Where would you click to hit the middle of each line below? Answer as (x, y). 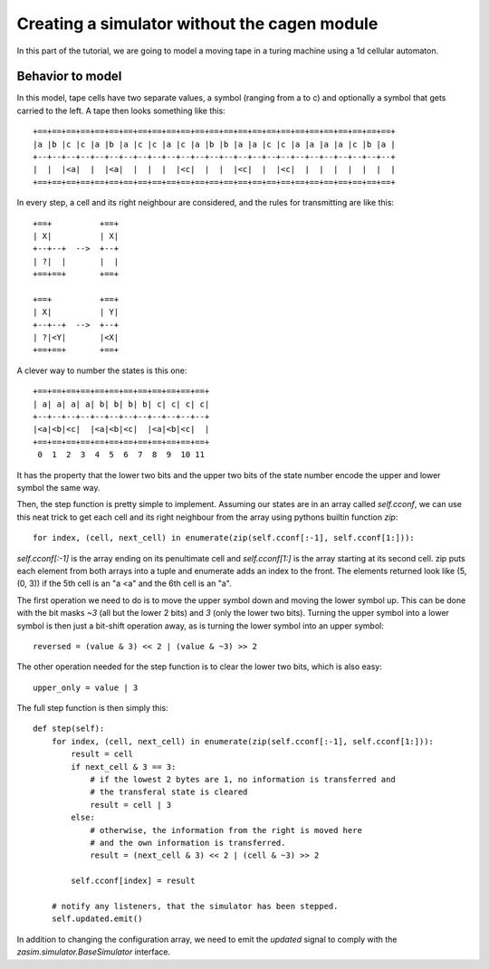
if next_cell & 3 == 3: (124, 767)
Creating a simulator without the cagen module (197, 24)
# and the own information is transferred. (188, 843)
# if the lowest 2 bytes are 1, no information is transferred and (243, 780)
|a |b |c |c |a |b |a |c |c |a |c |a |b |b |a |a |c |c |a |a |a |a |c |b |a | (214, 144)
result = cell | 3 (131, 805)
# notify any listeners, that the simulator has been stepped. (195, 906)
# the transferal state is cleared (169, 792)
